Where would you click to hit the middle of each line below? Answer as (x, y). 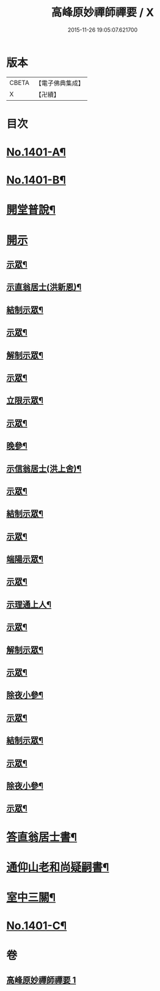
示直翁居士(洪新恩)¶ (44, 287)
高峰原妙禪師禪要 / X (103, 13)
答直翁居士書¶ (42, 837)
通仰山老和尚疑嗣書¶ (58, 867)
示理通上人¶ (29, 604)
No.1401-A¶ (36, 152)
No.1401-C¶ (37, 926)
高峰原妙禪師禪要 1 (41, 980)
